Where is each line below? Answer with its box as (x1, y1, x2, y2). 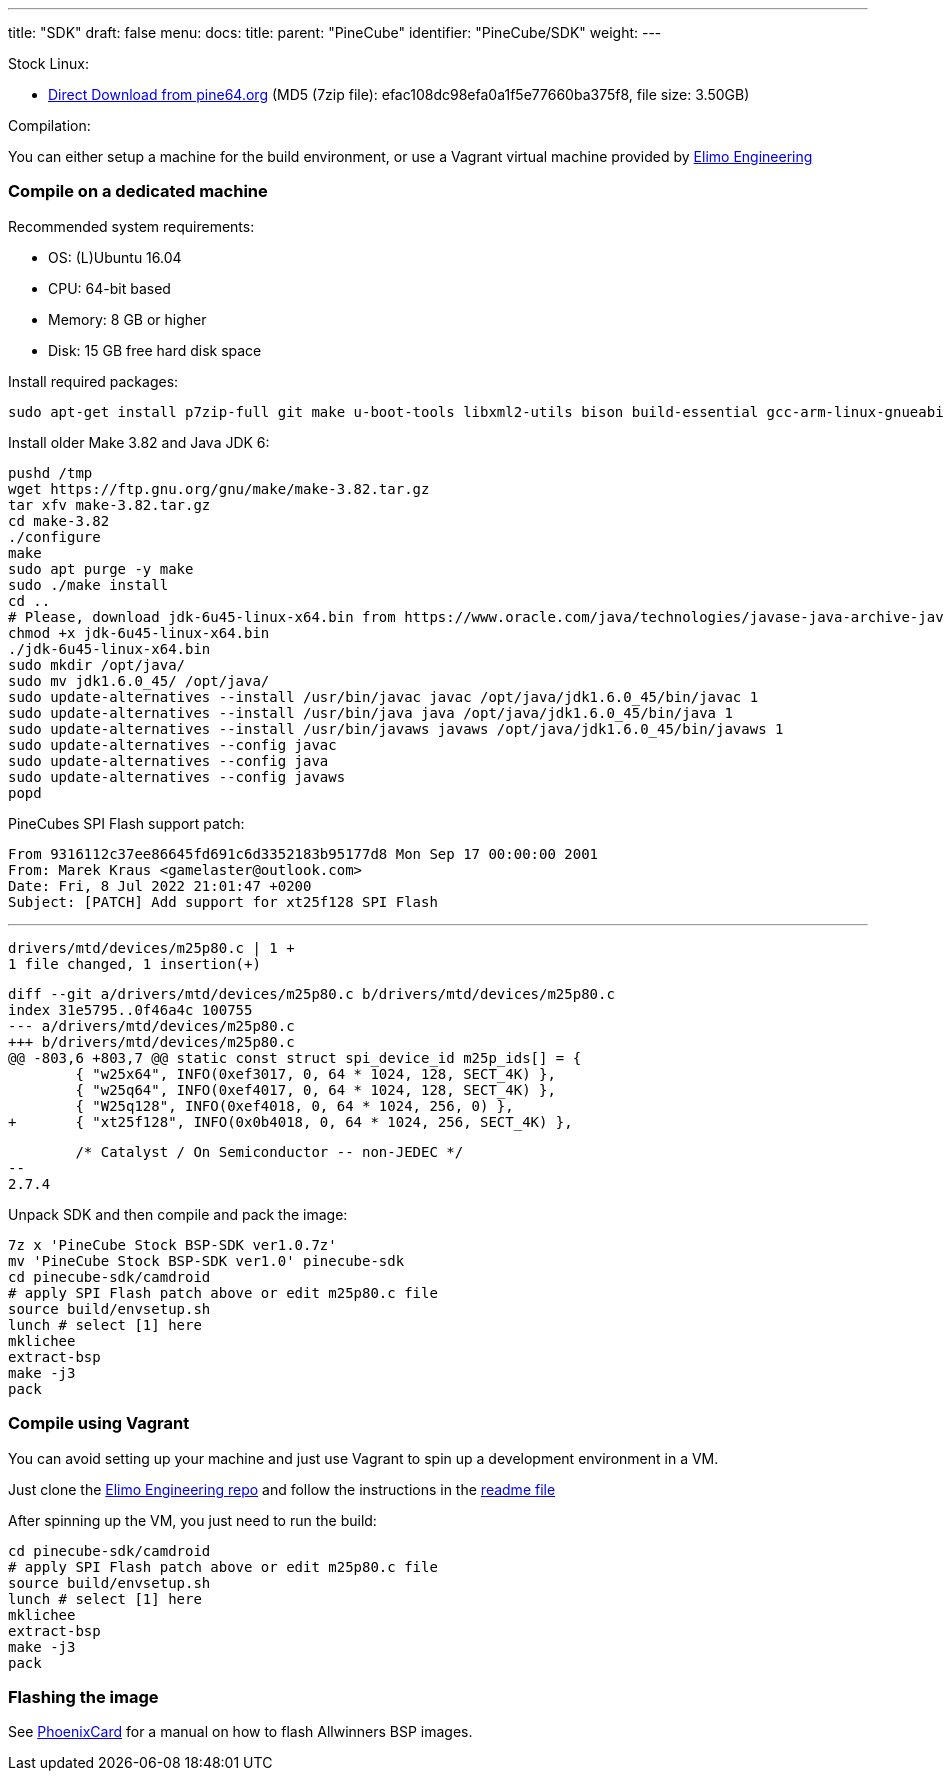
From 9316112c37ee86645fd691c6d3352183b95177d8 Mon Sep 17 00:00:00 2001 (8, 845, 599, 862)
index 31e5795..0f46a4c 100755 (8, 1001, 253, 1018)
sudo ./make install (8, 576, 169, 593)
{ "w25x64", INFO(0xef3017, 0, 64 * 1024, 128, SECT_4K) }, (75, 1065, 556, 1082)
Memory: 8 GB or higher (48, 310, 207, 328)
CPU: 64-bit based (48, 279, 171, 297)
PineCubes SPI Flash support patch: (8, 814, 245, 832)
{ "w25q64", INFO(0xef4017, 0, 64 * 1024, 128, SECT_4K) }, (75, 1081, 556, 1098)
